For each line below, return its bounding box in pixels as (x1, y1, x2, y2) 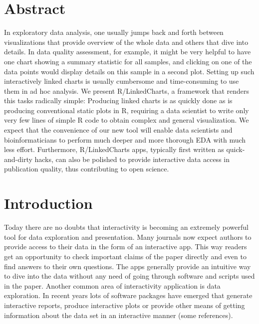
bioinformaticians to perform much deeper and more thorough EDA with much (4, 134, 246, 145)
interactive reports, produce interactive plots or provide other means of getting (4, 300, 245, 310)
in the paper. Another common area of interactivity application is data (4, 280, 221, 291)
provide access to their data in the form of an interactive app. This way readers (4, 241, 247, 252)
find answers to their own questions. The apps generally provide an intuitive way (4, 261, 251, 271)
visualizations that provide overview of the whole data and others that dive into (4, 36, 249, 47)
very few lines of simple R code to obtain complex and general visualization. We (4, 115, 249, 125)
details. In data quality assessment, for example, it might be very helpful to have (4, 46, 251, 57)
